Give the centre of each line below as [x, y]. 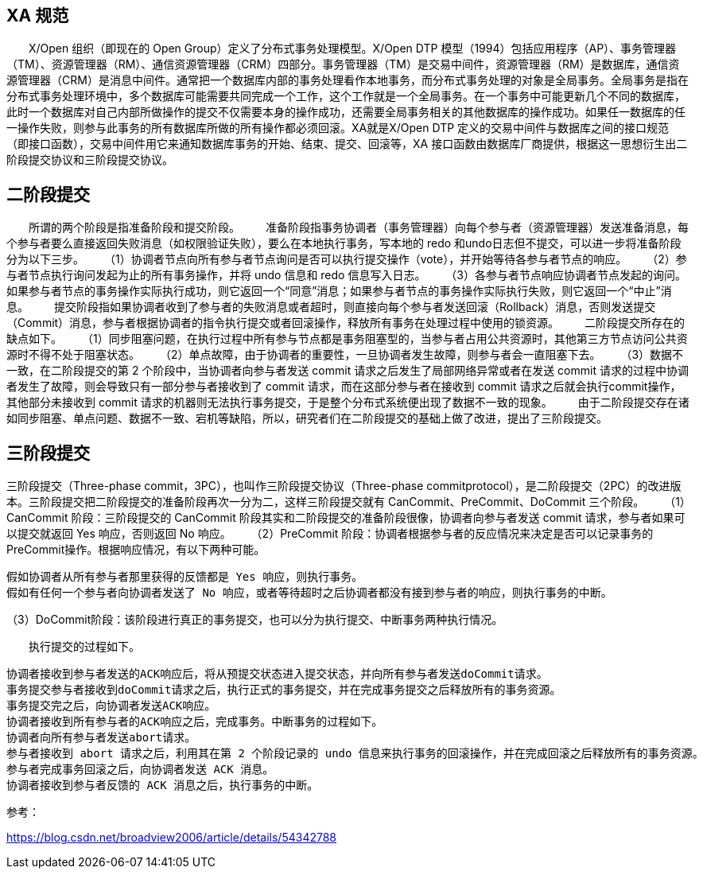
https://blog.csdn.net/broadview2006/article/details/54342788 [172, 838]
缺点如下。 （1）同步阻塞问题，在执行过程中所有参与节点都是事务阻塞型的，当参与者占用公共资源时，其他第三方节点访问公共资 [347, 339]
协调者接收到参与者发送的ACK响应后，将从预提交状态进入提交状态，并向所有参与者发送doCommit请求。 [277, 674]
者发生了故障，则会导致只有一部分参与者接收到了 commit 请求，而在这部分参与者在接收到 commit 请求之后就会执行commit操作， [344, 387]
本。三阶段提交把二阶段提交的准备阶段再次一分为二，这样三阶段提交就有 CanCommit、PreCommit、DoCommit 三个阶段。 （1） [346, 502]
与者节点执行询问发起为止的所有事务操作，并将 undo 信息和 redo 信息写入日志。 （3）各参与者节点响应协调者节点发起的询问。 [347, 275]
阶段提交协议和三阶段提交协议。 [90, 160]
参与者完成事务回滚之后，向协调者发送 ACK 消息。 [140, 770]
